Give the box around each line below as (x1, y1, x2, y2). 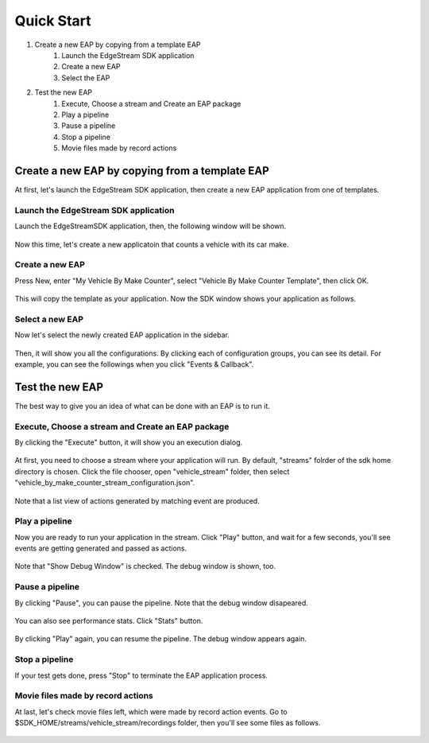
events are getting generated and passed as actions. (14, 543, 187, 553)
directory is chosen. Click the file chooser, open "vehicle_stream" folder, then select (14, 466, 290, 477)
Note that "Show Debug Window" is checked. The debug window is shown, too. (14, 562, 276, 571)
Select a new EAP (14, 313, 83, 325)
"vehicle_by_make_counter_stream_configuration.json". (14, 478, 195, 488)
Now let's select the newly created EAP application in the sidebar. (14, 330, 230, 340)
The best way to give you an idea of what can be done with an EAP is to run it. (14, 401, 270, 410)
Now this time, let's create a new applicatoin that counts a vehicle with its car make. (14, 239, 289, 249)
